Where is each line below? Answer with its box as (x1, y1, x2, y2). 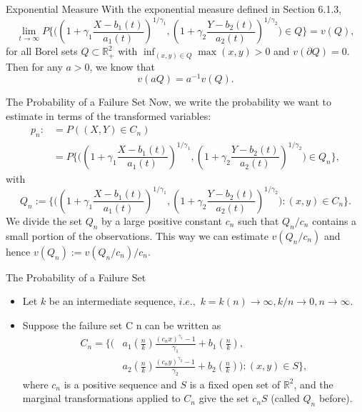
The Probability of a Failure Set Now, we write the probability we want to (6, 94, 331, 109)
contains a (312, 213, 357, 228)
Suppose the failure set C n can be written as (22, 317, 221, 332)
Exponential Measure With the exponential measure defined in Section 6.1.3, (6, 1, 342, 16)
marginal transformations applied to (22, 391, 181, 406)
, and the (293, 376, 333, 391)
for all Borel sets (6, 44, 78, 59)
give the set (198, 391, 249, 406)
